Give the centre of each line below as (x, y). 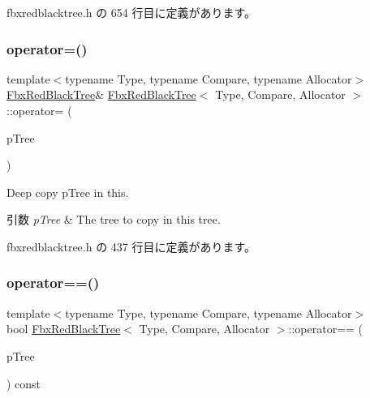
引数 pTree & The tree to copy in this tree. (114, 219)
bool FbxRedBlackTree (64, 329)
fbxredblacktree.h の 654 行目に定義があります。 (131, 12)
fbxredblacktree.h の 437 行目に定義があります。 (131, 246)
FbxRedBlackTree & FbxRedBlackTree (101, 94)
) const (24, 383)
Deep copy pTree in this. (68, 192)
